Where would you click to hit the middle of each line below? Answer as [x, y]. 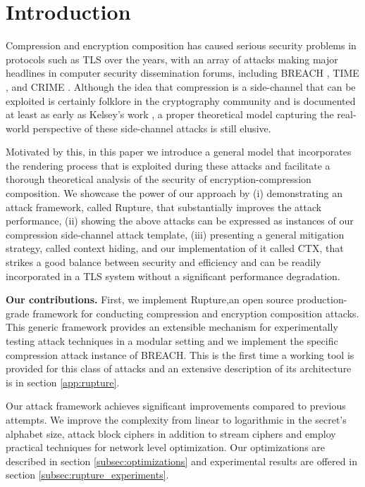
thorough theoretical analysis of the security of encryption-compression [159, 179]
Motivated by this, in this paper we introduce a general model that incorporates [179, 152]
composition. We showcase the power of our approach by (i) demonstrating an [174, 193]
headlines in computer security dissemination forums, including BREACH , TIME [182, 73]
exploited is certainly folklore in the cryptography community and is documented [181, 100]
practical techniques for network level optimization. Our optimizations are [166, 447]
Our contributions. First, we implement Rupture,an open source [150, 299]
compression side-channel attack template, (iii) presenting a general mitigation [175, 234]
